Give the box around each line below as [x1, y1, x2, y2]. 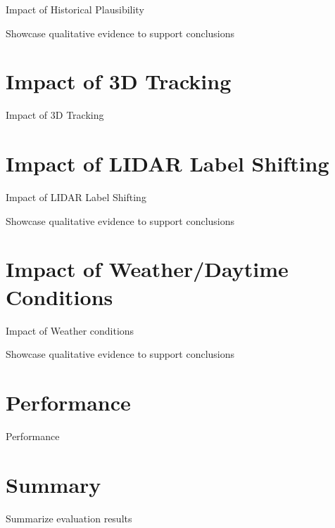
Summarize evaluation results [6, 510, 132, 525]
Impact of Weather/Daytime [6, 255, 289, 283]
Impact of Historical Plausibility [6, 2, 144, 16]
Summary [6, 470, 101, 498]
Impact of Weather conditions [6, 323, 134, 337]
